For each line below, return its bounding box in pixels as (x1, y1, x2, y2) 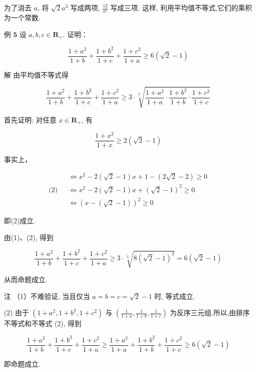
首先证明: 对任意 (4, 114, 57, 124)
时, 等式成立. (154, 290, 195, 301)
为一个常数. (4, 12, 40, 23)
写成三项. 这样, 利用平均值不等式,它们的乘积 (110, 2, 252, 12)
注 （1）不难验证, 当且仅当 (4, 290, 90, 301)
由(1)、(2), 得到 (4, 232, 54, 242)
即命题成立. (4, 358, 40, 369)
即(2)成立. (4, 215, 36, 226)
